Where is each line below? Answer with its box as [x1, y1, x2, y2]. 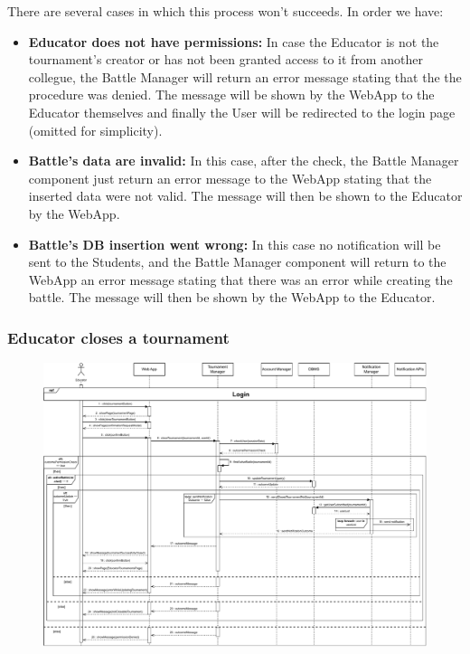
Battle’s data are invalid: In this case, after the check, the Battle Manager [28, 151, 459, 170]
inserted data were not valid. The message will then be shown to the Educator [28, 186, 463, 205]
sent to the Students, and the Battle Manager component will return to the [28, 252, 446, 271]
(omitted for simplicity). [28, 120, 163, 139]
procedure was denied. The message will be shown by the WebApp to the [28, 85, 435, 104]
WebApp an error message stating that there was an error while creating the [28, 270, 453, 289]
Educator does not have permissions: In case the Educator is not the [28, 32, 439, 51]
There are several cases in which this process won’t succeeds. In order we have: [7, 2, 444, 20]
